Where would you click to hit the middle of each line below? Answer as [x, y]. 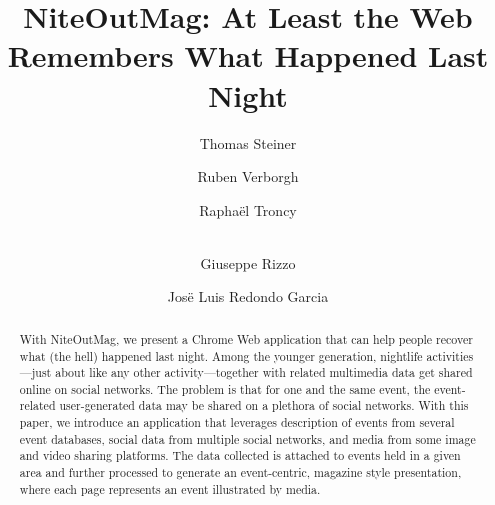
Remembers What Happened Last [248, 55]
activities [450, 355]
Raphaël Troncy [248, 209]
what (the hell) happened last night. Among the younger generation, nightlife [221, 355]
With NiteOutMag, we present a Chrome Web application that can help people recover [246, 338]
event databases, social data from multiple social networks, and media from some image [247, 438]
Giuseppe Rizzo [248, 262]
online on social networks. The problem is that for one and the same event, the [225, 388]
